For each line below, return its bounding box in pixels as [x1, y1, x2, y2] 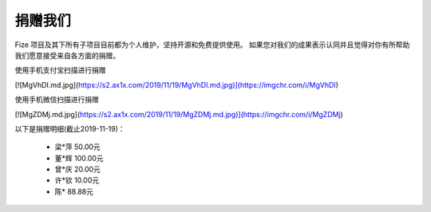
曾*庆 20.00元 [54, 164, 101, 175]
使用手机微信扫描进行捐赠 [14, 95, 99, 104]
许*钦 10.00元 [54, 175, 100, 185]
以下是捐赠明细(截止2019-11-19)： [14, 124, 125, 133]
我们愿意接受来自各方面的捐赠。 [14, 50, 120, 60]
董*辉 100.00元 [54, 153, 104, 163]
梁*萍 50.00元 [54, 142, 101, 151]
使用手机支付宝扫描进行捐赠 [14, 65, 106, 75]
